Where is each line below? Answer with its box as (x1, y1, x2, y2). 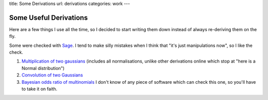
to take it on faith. (21, 86, 58, 92)
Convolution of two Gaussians (21, 72, 83, 78)
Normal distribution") (21, 65, 65, 71)
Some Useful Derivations (9, 13, 88, 22)
